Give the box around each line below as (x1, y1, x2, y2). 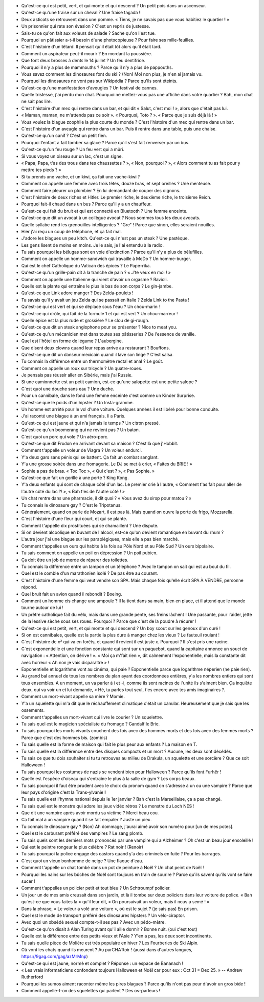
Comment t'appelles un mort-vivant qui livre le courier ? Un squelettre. (21, 714, 163, 720)
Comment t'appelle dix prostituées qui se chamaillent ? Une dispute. (21, 523, 159, 528)
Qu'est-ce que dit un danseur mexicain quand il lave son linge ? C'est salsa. (21, 351, 174, 357)
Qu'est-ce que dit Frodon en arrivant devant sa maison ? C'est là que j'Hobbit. (21, 440, 178, 446)
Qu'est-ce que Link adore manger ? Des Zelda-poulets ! (21, 290, 134, 296)
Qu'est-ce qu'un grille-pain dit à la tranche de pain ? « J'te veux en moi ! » (21, 269, 171, 276)
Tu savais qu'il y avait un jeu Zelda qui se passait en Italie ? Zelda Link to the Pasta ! (21, 297, 190, 303)
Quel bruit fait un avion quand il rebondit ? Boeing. (21, 591, 122, 597)
